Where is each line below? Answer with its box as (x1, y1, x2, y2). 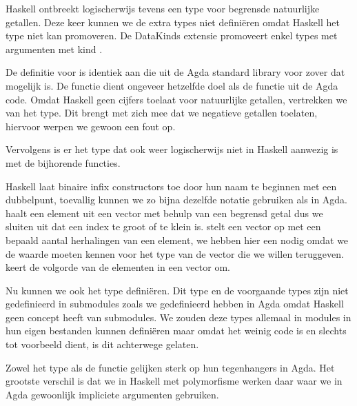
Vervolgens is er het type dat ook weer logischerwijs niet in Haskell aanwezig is (6, 142, 338, 156)
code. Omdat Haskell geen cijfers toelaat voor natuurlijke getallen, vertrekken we (6, 92, 347, 106)
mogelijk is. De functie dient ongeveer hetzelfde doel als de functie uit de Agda (6, 78, 338, 92)
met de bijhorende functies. (6, 155, 121, 170)
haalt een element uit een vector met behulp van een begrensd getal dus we (6, 205, 323, 220)
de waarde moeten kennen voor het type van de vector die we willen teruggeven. (6, 246, 344, 261)
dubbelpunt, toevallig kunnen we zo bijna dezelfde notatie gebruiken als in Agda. (6, 192, 348, 207)
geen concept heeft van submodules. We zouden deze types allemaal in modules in (6, 309, 351, 324)
